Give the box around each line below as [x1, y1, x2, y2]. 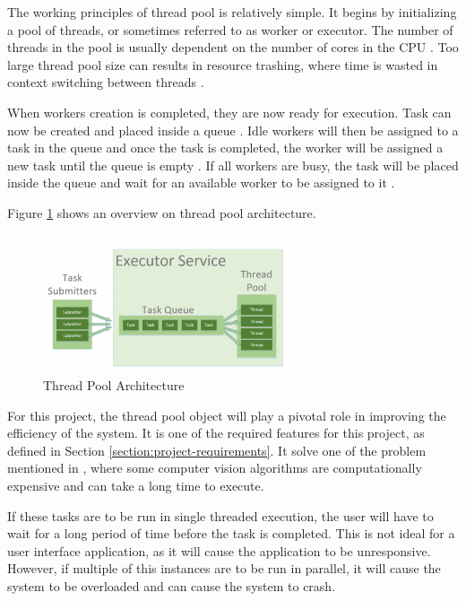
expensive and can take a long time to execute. [7, 476, 264, 495]
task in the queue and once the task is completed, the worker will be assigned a [7, 138, 444, 157]
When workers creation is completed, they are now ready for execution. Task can [7, 102, 452, 121]
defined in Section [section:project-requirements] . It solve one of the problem [7, 440, 427, 459]
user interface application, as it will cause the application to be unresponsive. [7, 541, 431, 560]
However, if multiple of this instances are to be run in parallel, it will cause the [7, 559, 441, 578]
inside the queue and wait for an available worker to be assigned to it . [7, 173, 395, 192]
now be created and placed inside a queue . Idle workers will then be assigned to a [7, 120, 459, 139]
